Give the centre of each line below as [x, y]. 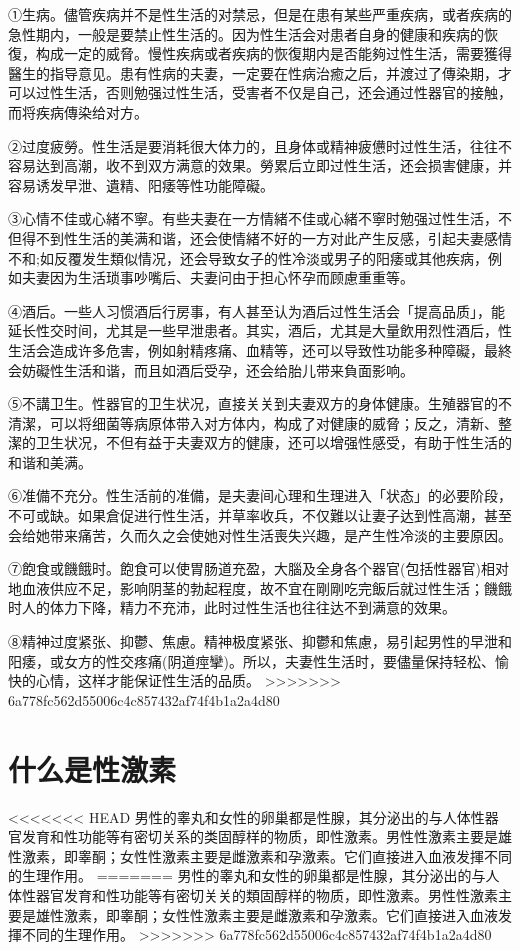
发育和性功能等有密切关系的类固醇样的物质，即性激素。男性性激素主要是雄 [266, 836]
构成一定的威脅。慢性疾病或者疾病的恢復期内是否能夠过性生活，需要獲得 [273, 53]
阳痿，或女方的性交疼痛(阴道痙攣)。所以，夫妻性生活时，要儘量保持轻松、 [251, 660]
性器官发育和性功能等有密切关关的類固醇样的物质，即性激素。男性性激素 [259, 894]
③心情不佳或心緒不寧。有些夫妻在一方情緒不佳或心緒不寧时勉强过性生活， [253, 218]
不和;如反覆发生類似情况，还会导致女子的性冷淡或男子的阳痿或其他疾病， [248, 257]
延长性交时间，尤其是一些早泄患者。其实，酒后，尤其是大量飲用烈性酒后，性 [260, 330]
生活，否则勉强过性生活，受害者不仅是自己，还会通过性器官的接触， [287, 92]
